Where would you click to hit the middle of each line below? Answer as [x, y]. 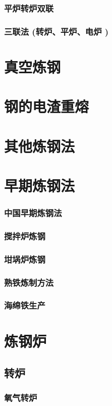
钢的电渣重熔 [47, 106]
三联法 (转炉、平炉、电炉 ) [57, 31]
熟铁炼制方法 [29, 282]
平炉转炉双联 [29, 8]
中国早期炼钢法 [33, 213]
